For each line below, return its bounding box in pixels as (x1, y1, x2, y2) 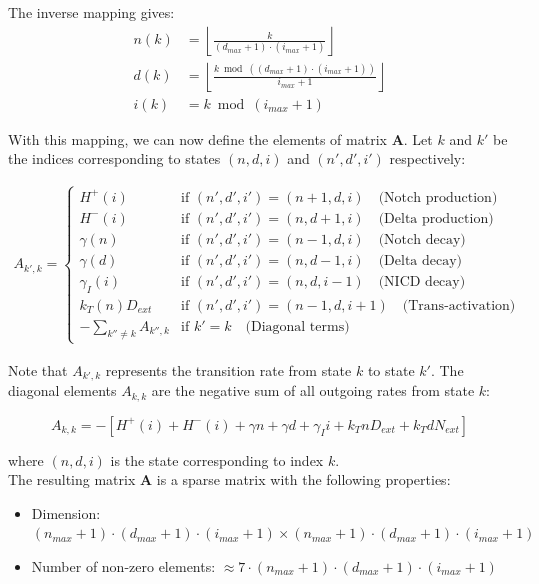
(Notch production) (378, 190, 498, 205)
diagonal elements (8, 380, 117, 401)
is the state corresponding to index (110, 449, 324, 470)
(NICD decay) (378, 274, 466, 289)
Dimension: (31, 502, 101, 523)
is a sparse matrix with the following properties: (156, 469, 451, 490)
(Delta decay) (378, 253, 463, 268)
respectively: (389, 148, 466, 169)
